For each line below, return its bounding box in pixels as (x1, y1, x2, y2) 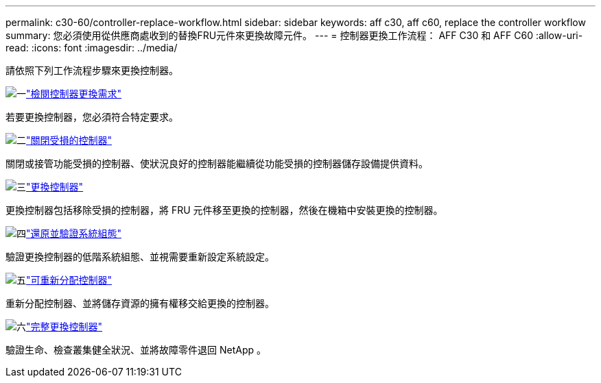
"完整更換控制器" (26, 321, 103, 332)
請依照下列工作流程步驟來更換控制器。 (5, 64, 178, 76)
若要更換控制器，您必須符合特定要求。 (5, 111, 178, 123)
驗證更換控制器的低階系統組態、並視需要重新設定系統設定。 (5, 251, 274, 262)
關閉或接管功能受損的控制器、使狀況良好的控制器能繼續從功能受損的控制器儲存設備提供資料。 (5, 158, 428, 169)
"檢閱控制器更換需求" (26, 88, 122, 99)
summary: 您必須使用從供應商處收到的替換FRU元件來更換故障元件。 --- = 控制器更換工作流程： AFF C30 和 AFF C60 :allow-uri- (5, 29, 583, 41)
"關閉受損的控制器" (26, 134, 113, 146)
